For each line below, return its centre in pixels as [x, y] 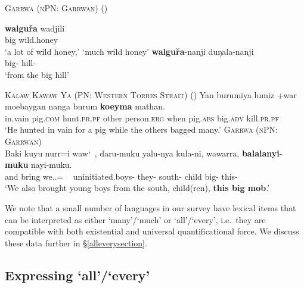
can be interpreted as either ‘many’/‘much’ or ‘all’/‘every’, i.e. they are [135, 219]
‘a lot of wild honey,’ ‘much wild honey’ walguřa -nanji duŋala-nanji [129, 51]
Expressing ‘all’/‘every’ [77, 275]
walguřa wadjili [35, 28]
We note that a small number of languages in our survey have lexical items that [151, 207]
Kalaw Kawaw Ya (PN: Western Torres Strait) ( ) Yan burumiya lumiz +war [151, 94]
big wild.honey [32, 40]
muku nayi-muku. [38, 165]
